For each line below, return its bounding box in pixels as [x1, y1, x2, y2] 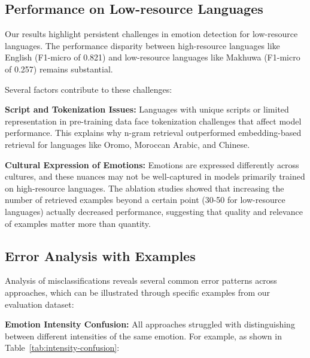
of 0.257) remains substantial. [5, 62, 113, 75]
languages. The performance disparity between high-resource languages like [5, 39, 280, 51]
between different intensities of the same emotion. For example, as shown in [5, 329, 282, 342]
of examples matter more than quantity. [5, 217, 151, 229]
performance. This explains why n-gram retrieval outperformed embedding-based [5, 126, 302, 139]
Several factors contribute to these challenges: [5, 83, 172, 95]
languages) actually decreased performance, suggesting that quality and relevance [5, 205, 303, 217]
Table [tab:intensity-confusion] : [5, 341, 120, 354]
